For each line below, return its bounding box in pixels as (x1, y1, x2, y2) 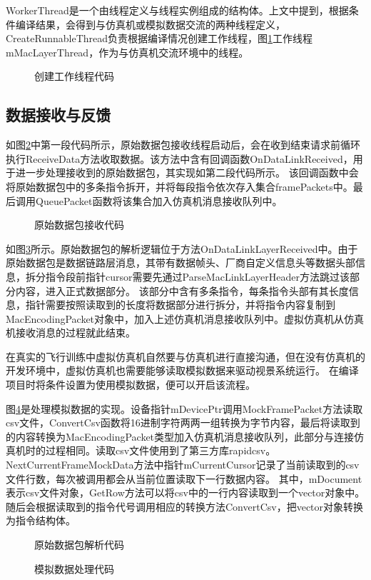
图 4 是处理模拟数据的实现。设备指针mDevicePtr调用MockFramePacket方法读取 (6, 401, 363, 416)
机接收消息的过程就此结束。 (6, 325, 136, 340)
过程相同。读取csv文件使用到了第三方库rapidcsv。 (45, 443, 276, 458)
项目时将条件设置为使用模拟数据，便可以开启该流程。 (6, 377, 255, 392)
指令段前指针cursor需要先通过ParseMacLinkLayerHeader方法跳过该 (45, 269, 350, 284)
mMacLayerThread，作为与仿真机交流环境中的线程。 (6, 44, 249, 59)
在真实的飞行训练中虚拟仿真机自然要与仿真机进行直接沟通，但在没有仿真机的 (6, 349, 365, 364)
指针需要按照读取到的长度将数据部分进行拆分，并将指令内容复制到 (25, 297, 335, 312)
